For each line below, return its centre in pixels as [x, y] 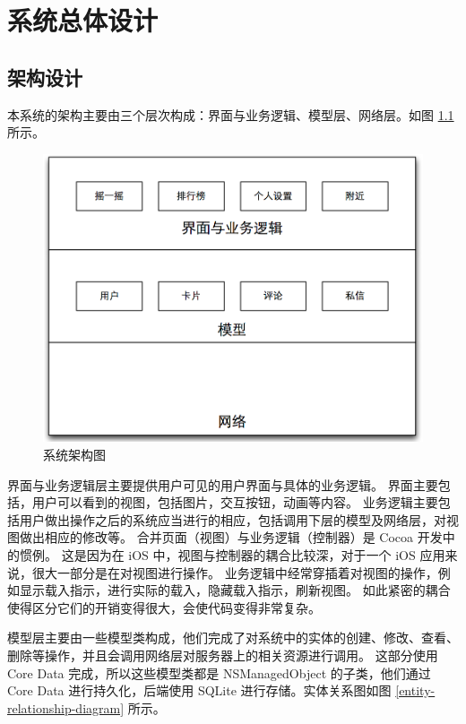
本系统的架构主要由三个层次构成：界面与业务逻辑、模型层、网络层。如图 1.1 [231, 114]
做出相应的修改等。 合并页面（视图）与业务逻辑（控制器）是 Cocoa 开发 [231, 537]
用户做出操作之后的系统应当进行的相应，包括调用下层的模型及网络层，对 [233, 519]
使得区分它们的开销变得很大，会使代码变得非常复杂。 [164, 607]
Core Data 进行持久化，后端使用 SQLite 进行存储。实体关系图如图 [199, 690]
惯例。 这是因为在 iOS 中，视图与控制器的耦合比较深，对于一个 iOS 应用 [232, 555]
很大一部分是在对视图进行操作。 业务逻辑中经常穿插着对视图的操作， [235, 572]
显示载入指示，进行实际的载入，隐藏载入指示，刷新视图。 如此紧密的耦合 [235, 590]
